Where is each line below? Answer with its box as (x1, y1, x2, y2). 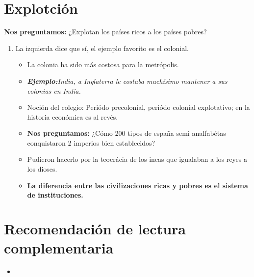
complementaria (4, 238, 114, 258)
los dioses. (27, 164, 57, 174)
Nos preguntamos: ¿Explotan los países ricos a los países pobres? (4, 26, 207, 37)
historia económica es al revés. (27, 111, 118, 122)
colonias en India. (27, 85, 81, 96)
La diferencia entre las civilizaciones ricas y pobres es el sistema (27, 180, 248, 190)
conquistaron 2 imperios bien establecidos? (27, 137, 155, 148)
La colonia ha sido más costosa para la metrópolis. (27, 59, 179, 70)
